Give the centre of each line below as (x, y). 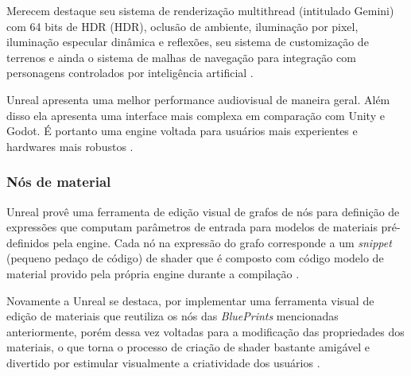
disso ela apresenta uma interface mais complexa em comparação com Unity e (196, 115)
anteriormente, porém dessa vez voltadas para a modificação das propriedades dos (205, 331)
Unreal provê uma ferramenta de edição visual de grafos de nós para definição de (203, 211)
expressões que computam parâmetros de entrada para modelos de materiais (192, 227)
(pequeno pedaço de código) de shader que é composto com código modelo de (195, 258)
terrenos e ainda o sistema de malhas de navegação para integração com (181, 57)
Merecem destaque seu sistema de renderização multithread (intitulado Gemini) (200, 10)
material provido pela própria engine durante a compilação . (153, 273)
